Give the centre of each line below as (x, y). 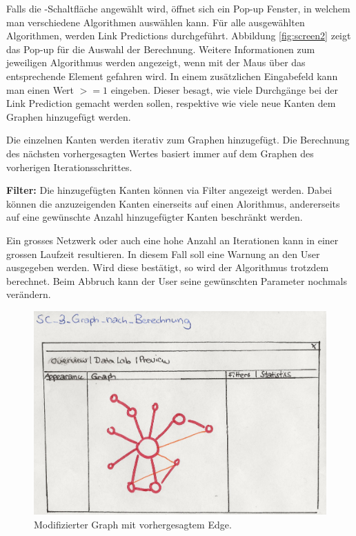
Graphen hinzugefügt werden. (69, 116)
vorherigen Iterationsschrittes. (69, 167)
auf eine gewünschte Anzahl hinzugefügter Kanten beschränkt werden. (155, 217)
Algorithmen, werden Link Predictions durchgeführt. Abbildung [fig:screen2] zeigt (179, 36)
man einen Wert (40, 89)
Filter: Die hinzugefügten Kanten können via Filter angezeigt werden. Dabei (169, 190)
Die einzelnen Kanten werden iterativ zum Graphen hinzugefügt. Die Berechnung (178, 140)
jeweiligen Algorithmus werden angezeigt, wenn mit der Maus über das (156, 62)
